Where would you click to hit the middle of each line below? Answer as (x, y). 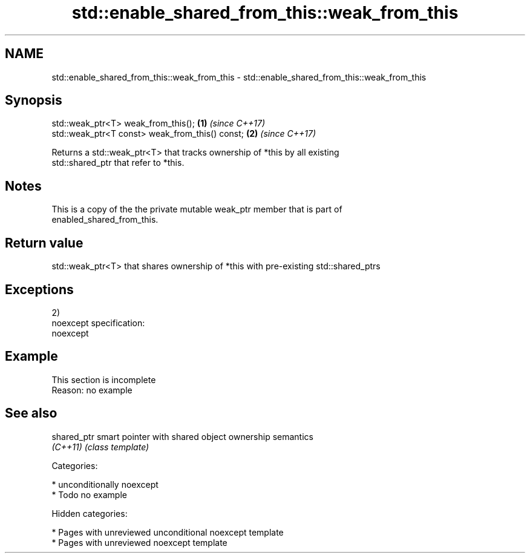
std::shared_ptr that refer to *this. (118, 163)
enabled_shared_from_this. (105, 220)
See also (31, 413)
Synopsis (34, 100)
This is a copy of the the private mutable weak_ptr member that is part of (197, 209)
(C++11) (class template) (100, 447)
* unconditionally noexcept (105, 484)
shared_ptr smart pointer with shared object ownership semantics (182, 436)
